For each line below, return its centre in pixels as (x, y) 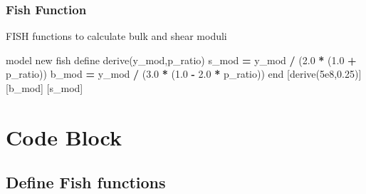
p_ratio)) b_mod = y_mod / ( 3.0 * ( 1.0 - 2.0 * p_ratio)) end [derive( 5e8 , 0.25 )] (184, 74)
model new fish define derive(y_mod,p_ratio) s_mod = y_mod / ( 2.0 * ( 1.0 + (181, 60)
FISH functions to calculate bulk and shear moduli (116, 36)
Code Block (64, 137)
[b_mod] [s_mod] (45, 88)
